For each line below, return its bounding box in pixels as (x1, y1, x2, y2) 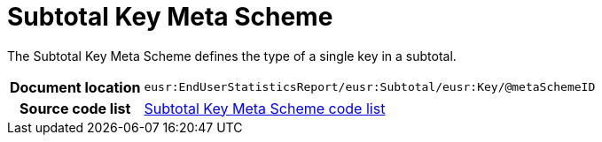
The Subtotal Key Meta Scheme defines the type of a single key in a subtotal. (7, 48, 457, 64)
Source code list (20, 99, 131, 117)
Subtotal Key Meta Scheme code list (144, 99, 386, 117)
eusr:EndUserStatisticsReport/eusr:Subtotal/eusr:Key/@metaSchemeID (144, 80, 596, 94)
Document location (10, 78, 141, 96)
